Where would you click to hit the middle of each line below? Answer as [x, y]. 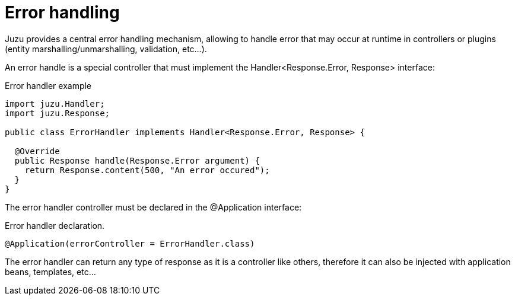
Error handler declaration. [55, 225]
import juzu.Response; [58, 113]
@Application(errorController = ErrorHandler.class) [130, 243]
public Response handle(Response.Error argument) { [137, 160]
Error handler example [48, 85]
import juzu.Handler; [55, 103]
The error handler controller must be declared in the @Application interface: [153, 207]
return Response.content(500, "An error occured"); [147, 170]
